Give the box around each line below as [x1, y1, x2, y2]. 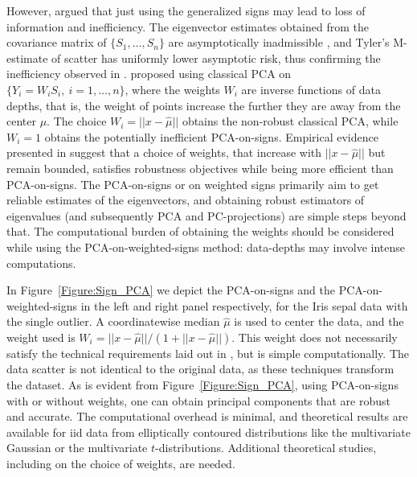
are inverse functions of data [241, 80, 381, 97]
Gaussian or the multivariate [6, 439, 148, 456]
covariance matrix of [6, 34, 107, 51]
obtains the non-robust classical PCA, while [182, 113, 399, 130]
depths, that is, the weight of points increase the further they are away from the [6, 97, 401, 113]
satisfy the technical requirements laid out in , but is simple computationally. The [6, 344, 409, 361]
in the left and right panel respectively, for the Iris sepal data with [80, 297, 408, 314]
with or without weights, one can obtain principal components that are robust [6, 392, 390, 409]
